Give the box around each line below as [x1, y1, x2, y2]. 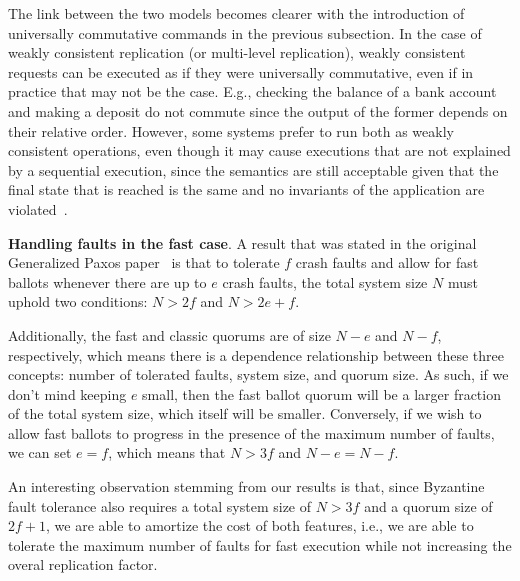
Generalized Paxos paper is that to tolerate [8, 252, 280, 273]
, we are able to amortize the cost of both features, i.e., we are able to [46, 515, 474, 536]
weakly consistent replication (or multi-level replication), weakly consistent [8, 42, 466, 63]
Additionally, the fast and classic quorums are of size [8, 324, 331, 345]
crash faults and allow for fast [295, 252, 479, 273]
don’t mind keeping [8, 383, 127, 404]
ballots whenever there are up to [8, 271, 207, 292]
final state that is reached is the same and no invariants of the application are [8, 179, 485, 200]
